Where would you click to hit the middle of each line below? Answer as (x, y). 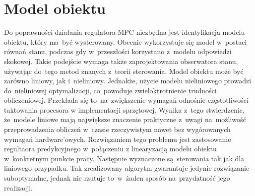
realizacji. (18, 187)
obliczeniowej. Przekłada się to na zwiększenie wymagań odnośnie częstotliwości (126, 100)
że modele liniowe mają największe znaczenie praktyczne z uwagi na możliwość (125, 119)
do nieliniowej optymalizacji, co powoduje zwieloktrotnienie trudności (110, 90)
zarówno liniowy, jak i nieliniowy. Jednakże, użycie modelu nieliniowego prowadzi (128, 81)
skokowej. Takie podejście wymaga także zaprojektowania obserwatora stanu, (121, 61)
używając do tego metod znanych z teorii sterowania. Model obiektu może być (124, 71)
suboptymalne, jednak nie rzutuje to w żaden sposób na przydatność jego (117, 178)
